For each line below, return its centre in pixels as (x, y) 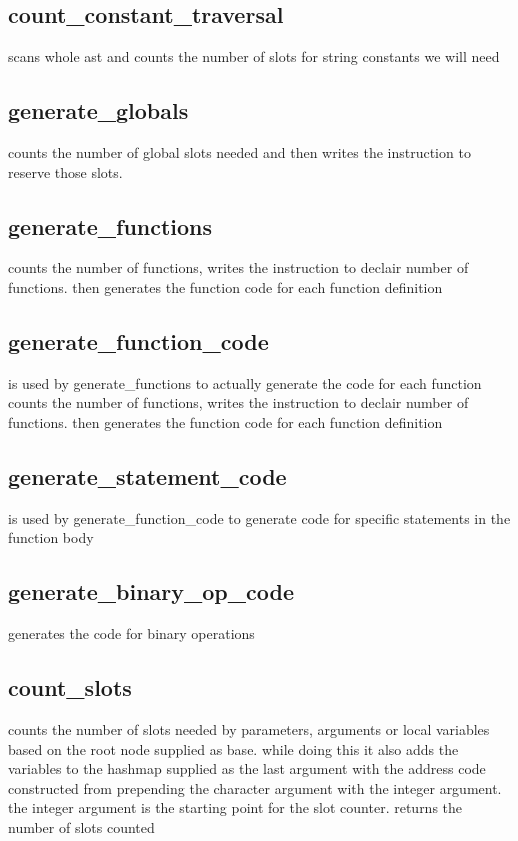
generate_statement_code (147, 475)
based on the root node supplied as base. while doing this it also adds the (233, 748)
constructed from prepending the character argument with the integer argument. (255, 787)
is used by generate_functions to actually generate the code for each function (245, 382)
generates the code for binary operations (131, 633)
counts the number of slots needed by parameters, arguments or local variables (249, 728)
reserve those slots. (65, 171)
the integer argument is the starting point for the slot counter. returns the (235, 807)
